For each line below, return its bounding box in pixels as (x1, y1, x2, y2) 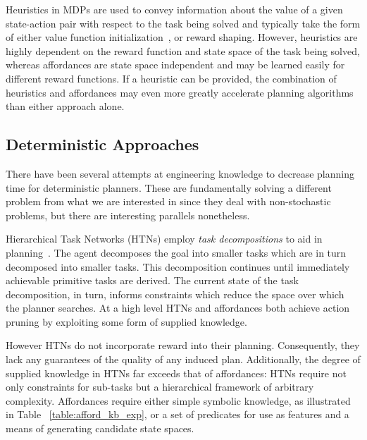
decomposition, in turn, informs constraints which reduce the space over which (6, 286, 344, 301)
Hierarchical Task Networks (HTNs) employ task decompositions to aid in (6, 231, 323, 246)
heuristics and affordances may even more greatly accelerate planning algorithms (6, 85, 354, 99)
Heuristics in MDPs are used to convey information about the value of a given (6, 2, 343, 16)
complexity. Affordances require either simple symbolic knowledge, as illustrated (6, 393, 351, 408)
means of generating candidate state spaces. (6, 421, 194, 436)
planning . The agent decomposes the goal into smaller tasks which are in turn (6, 245, 347, 259)
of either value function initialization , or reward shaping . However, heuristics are (6, 30, 358, 44)
